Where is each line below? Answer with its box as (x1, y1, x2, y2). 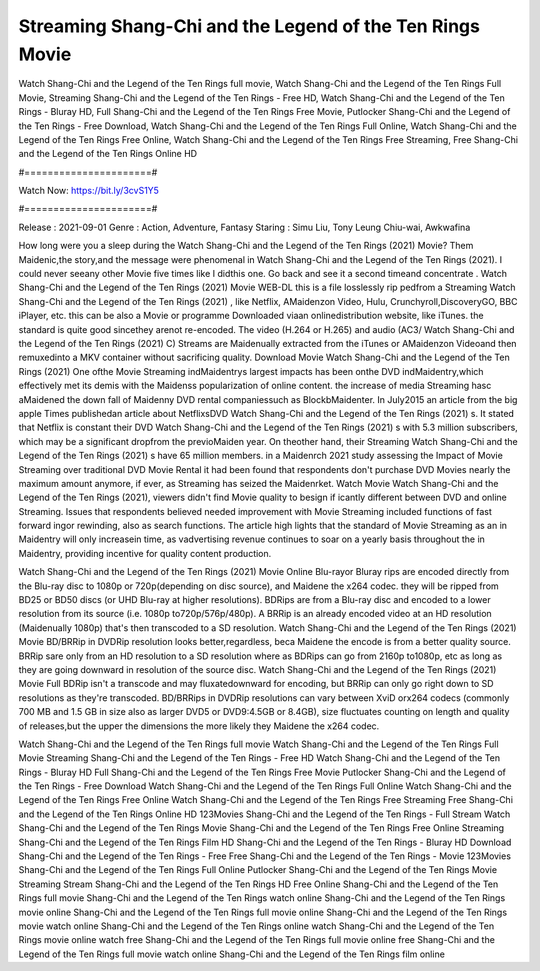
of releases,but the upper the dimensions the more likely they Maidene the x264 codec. (18, 720, 380, 732)
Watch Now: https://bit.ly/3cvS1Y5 (18, 185, 160, 197)
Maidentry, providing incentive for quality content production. (18, 547, 272, 559)
